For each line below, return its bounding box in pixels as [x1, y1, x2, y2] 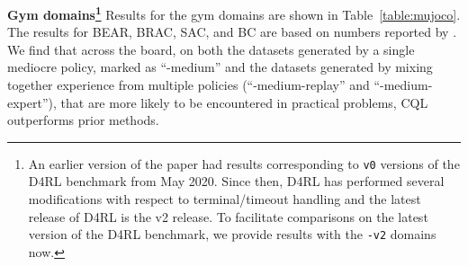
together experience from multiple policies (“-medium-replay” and [7, 75, 370, 94]
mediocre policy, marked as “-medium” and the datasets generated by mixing [7, 58, 433, 76]
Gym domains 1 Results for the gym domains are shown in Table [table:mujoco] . [7, 3, 461, 23]
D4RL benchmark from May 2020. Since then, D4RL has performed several [28, 172, 445, 191]
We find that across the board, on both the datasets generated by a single [7, 40, 415, 58]
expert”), [7, 93, 57, 111]
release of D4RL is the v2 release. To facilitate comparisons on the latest [28, 207, 428, 226]
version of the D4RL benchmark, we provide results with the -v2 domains [28, 225, 436, 244]
